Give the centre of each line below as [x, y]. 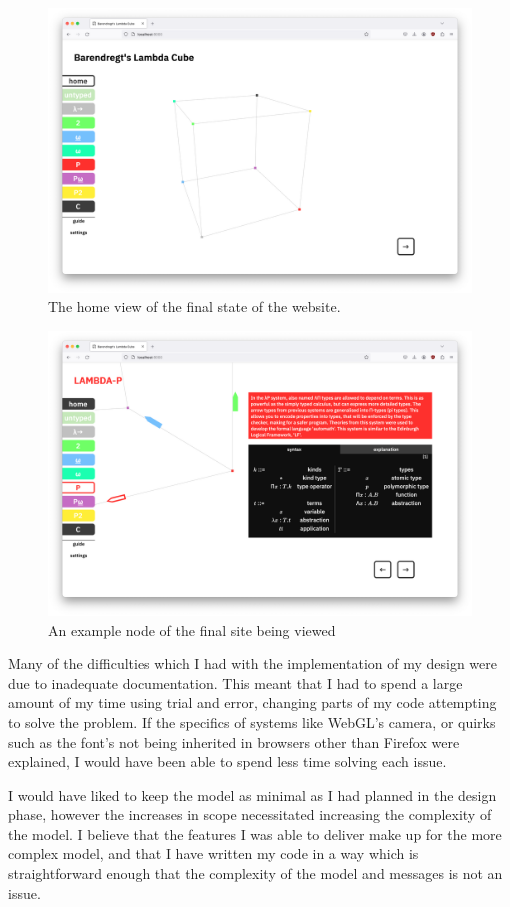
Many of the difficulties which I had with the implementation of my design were [253, 663]
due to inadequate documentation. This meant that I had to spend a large [235, 682]
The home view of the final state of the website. [194, 306]
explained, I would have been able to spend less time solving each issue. [227, 761]
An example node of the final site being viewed [192, 629]
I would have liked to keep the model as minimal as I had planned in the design [252, 794]
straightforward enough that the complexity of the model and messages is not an [255, 873]
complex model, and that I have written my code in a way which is [213, 853]
